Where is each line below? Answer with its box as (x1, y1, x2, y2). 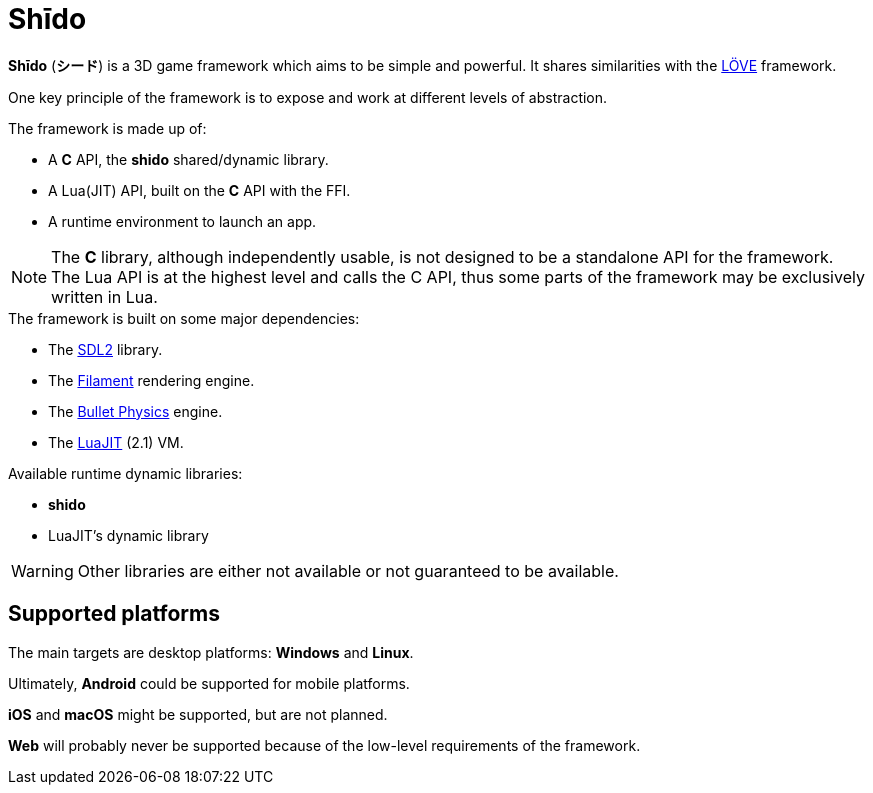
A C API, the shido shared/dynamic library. (48, 150, 329, 168)
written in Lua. (51, 286, 158, 307)
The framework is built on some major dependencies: (8, 309, 360, 327)
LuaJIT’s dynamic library (48, 526, 209, 544)
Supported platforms (8, 601, 220, 627)
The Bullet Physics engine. (48, 402, 223, 420)
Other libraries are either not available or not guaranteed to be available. (77, 560, 619, 581)
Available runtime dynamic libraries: (8, 464, 243, 482)
